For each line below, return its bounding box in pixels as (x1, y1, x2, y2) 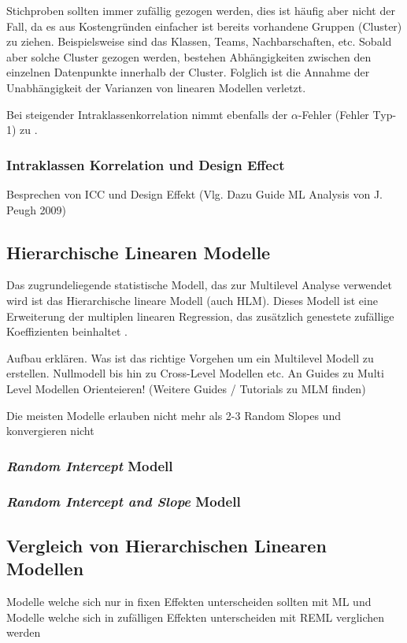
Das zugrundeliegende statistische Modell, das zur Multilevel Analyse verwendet (6, 277, 392, 293)
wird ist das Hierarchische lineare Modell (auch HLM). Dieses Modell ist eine (6, 292, 378, 308)
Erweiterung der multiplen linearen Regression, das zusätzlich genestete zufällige (6, 307, 394, 324)
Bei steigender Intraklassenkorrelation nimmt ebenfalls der (6, 106, 288, 122)
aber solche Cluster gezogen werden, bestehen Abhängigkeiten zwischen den (6, 48, 372, 65)
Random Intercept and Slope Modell (6, 492, 241, 511)
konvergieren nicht (6, 422, 94, 439)
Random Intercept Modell (6, 455, 173, 475)
